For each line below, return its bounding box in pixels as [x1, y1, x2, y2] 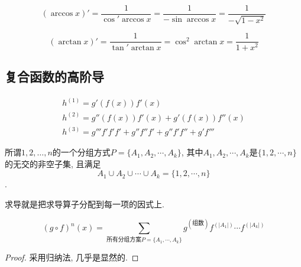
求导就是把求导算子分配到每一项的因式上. [5, 197, 164, 210]
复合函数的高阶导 [5, 67, 104, 85]
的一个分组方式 [52, 146, 111, 158]
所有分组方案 [106, 237, 141, 243]
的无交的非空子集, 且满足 [5, 157, 101, 170]
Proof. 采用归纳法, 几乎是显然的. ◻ [5, 251, 139, 263]
